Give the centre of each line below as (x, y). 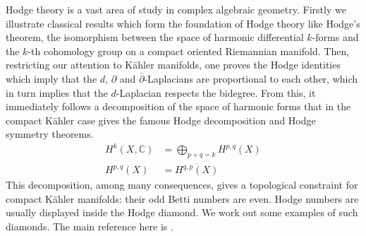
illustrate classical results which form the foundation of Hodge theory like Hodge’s (183, 23)
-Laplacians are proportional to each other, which (251, 78)
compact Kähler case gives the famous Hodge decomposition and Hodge (161, 120)
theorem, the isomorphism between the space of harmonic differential (155, 37)
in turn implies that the (57, 92)
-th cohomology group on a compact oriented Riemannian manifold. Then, (189, 51)
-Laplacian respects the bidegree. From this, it (216, 92)
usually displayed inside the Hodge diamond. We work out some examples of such (182, 212)
